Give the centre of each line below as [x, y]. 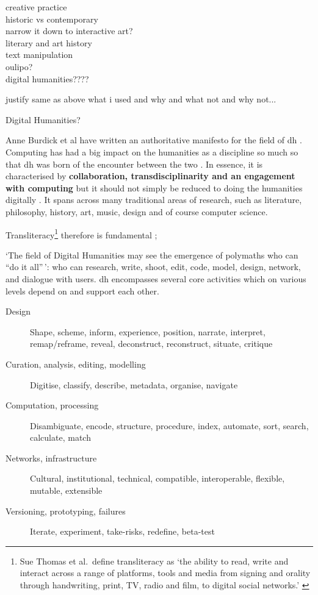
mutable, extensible [66, 490]
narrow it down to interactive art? [69, 31]
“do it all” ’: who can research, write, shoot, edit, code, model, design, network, [153, 267]
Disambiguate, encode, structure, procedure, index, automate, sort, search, [169, 425]
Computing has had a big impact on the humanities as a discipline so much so [152, 151]
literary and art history [49, 42]
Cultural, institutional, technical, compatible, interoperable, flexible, [157, 478]
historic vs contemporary [52, 19]
